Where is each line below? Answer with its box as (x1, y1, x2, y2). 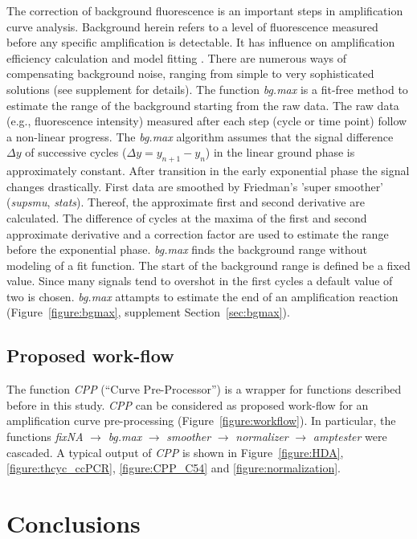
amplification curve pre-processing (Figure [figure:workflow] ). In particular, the (6, 412, 396, 429)
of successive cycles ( (25, 144, 127, 161)
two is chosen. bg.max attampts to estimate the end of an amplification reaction (6, 288, 399, 304)
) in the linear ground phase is (205, 144, 355, 161)
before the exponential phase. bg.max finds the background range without (6, 241, 368, 258)
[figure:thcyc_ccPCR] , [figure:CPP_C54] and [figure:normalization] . (6, 459, 341, 476)
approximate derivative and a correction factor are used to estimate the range (6, 225, 389, 242)
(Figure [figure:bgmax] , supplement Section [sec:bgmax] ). (6, 304, 290, 321)
